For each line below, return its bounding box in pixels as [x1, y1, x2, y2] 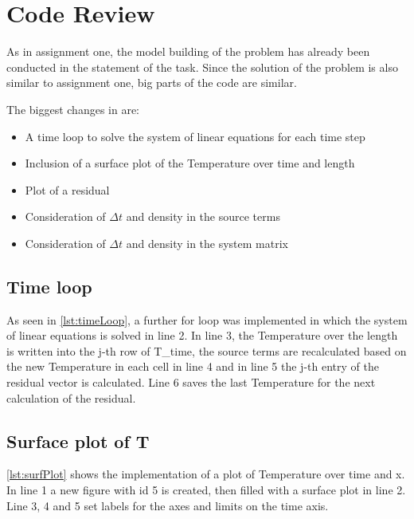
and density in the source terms [126, 208, 280, 225]
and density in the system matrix [126, 234, 288, 251]
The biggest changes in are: [6, 100, 140, 117]
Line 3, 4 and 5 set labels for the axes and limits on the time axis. [6, 497, 329, 513]
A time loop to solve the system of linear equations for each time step [25, 128, 365, 144]
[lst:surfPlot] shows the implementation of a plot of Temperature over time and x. [6, 466, 405, 482]
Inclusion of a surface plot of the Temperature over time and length [25, 155, 355, 171]
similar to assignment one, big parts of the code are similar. [6, 74, 297, 91]
